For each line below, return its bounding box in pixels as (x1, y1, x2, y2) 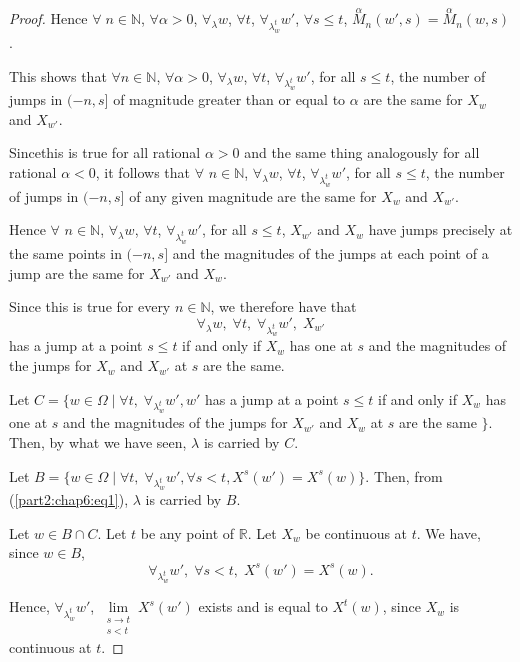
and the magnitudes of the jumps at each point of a (172, 243, 489, 263)
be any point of (140, 522, 235, 543)
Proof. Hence (9, 8, 88, 29)
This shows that (9, 65, 107, 86)
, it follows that (95, 162, 190, 182)
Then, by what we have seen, (9, 431, 187, 452)
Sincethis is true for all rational (9, 142, 201, 163)
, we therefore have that (210, 296, 357, 317)
